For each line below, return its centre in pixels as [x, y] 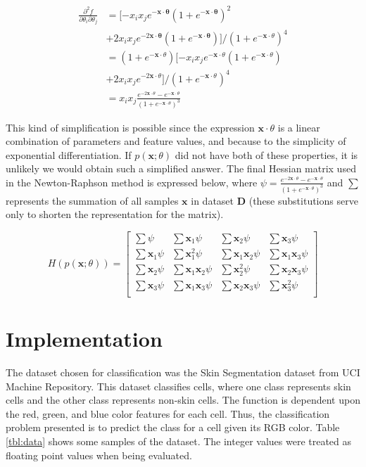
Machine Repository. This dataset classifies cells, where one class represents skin [178, 386]
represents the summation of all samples [92, 200]
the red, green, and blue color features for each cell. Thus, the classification [168, 413]
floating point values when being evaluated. [99, 455]
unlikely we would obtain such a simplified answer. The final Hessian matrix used [181, 168]
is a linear [299, 127]
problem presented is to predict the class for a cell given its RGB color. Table [173, 427]
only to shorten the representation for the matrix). [115, 214]
